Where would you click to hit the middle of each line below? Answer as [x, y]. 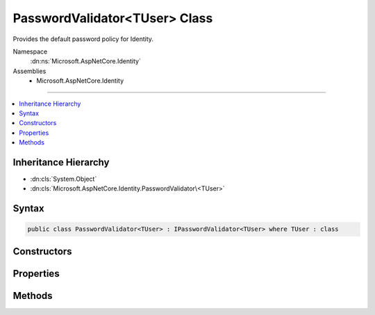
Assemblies [30, 71]
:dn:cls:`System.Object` [64, 179]
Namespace [30, 51]
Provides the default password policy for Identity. [83, 39]
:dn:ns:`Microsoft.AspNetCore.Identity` [86, 61]
